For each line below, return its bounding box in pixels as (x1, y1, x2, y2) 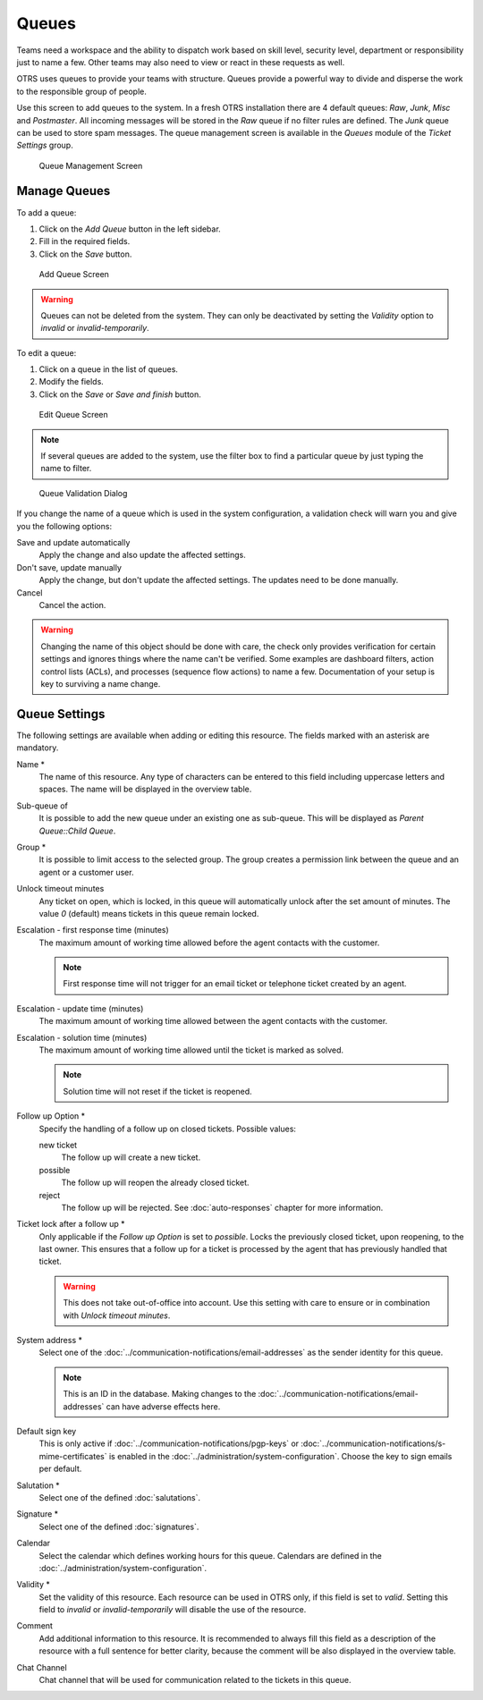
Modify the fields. (38, 376, 105, 387)
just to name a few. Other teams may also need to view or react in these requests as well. (16, 56, 345, 67)
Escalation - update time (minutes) (16, 1002, 144, 1014)
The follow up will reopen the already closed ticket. (61, 1177, 250, 1188)
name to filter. (40, 463, 92, 474)
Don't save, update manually (16, 562, 123, 572)
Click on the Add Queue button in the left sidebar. (38, 224, 221, 234)
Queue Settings (16, 706, 106, 722)
